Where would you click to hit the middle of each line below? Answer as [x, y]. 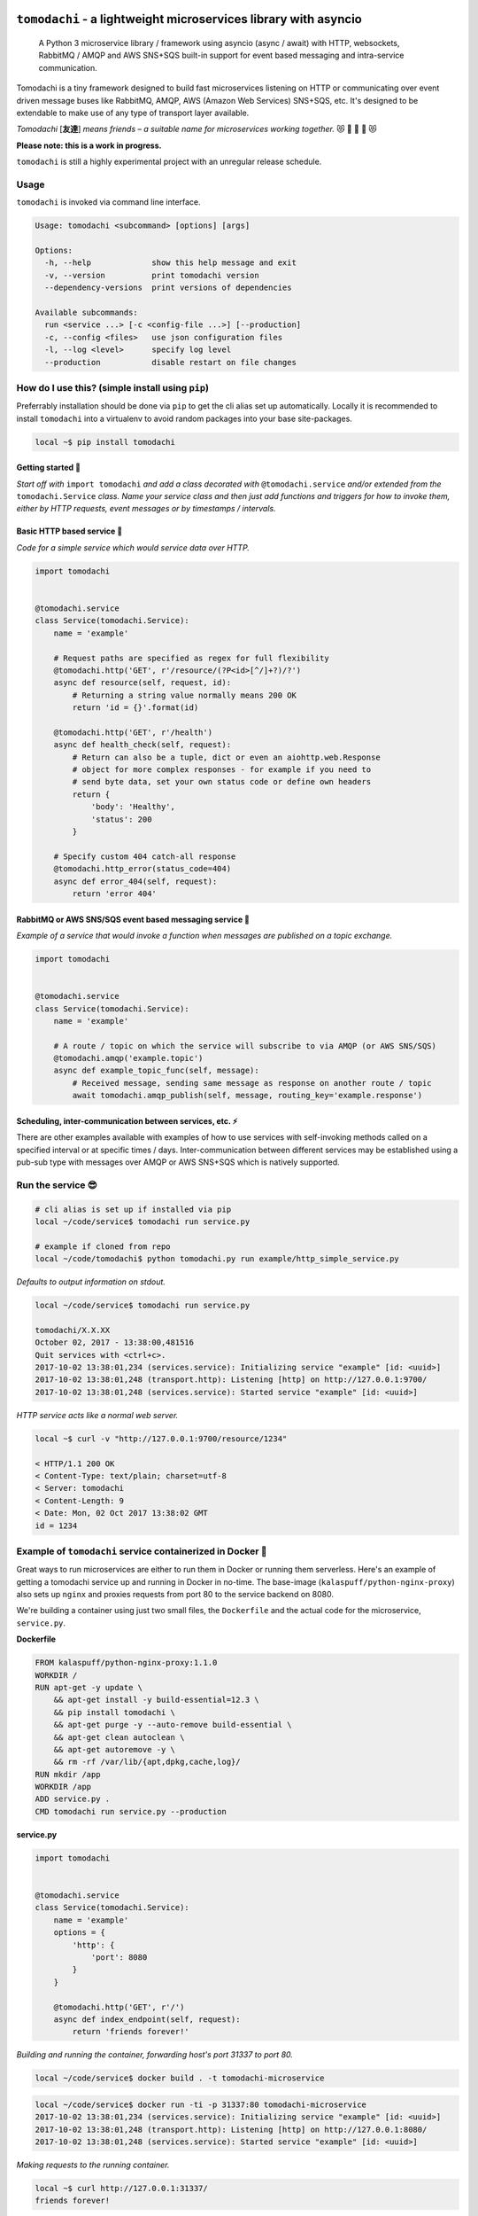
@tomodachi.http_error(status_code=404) [143, 869]
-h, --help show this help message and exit [170, 263]
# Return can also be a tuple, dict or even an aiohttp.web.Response [226, 757]
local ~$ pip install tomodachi [105, 442]
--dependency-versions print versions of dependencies [168, 288]
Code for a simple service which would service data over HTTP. [133, 547]
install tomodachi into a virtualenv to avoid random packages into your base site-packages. [185, 418]
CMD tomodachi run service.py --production [131, 1811]
